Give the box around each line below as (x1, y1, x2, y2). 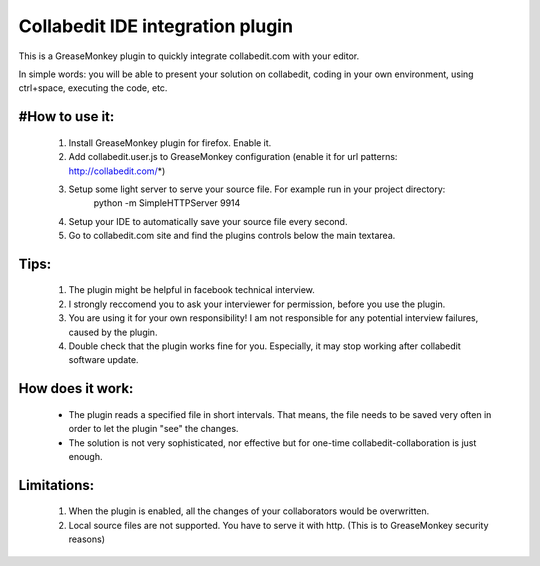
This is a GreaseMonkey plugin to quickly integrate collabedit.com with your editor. (18, 50, 360, 62)
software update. (68, 354, 139, 366)
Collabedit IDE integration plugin (18, 15, 294, 37)
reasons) (68, 533, 105, 545)
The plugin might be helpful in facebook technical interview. (68, 284, 315, 296)
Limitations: (18, 476, 95, 494)
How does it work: (18, 380, 134, 397)
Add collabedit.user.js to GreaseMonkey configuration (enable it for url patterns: (68, 151, 398, 163)
